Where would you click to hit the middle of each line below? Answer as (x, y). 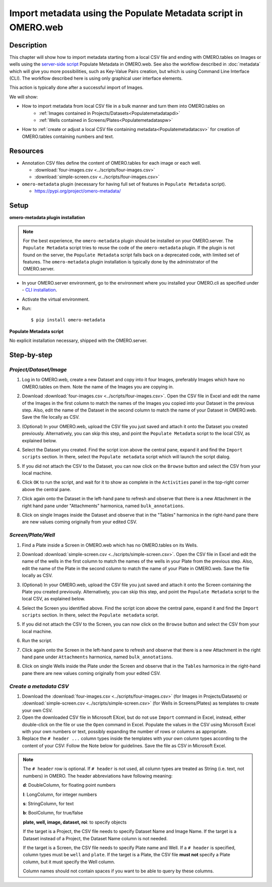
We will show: (24, 97)
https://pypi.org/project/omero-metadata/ (78, 191)
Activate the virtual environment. (56, 299)
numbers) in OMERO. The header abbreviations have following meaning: (98, 776)
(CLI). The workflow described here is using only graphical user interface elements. (96, 79)
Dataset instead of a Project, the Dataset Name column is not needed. (95, 838)
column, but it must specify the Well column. (69, 862)
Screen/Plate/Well (32, 535)
